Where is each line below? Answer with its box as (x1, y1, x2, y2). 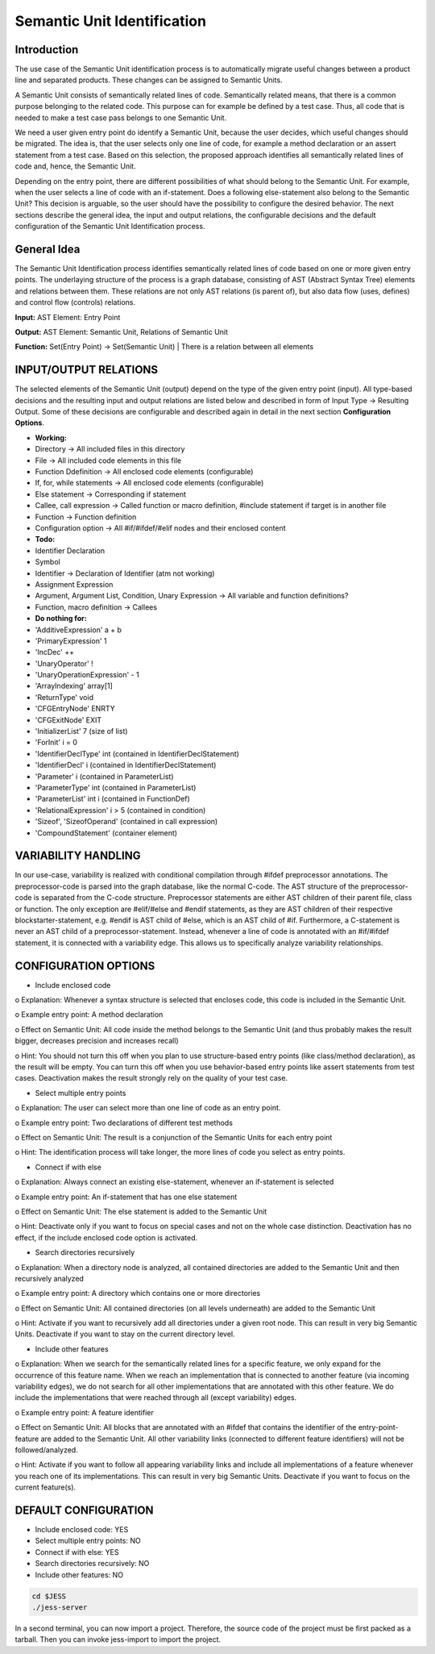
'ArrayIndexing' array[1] (35, 681, 113, 691)
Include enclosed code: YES (35, 1525, 129, 1535)
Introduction (14, 43, 79, 56)
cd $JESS (31, 1591, 67, 1601)
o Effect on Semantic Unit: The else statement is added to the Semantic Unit (14, 1206, 267, 1216)
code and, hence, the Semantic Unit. (14, 161, 136, 171)
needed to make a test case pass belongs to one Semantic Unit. (14, 113, 227, 123)
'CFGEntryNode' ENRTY (35, 704, 116, 714)
